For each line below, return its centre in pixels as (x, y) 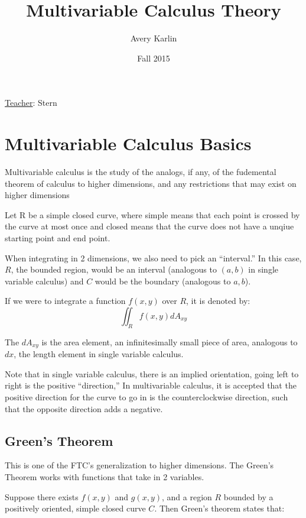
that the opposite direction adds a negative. (84, 408)
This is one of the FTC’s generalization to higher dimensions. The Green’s (139, 465)
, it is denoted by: (218, 301)
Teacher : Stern (31, 103)
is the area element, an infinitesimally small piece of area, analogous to (170, 341)
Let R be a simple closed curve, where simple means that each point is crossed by (152, 214)
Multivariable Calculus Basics (128, 143)
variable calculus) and (44, 281)
